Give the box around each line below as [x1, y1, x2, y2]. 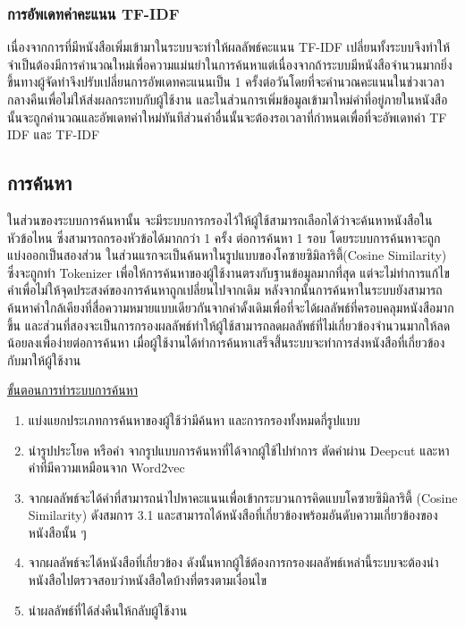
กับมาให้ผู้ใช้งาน [7, 350, 81, 369]
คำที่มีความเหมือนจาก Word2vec [28, 458, 185, 477]
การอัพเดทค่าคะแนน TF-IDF [7, 2, 180, 24]
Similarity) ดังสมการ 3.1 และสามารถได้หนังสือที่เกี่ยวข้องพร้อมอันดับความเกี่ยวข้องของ [28, 506, 438, 524]
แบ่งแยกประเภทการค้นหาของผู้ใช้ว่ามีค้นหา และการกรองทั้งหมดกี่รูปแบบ [28, 410, 360, 429]
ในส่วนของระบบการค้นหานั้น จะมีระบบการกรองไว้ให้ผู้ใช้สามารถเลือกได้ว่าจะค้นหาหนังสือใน [7, 210, 433, 229]
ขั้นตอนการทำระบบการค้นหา [7, 380, 139, 399]
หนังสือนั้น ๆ [28, 522, 87, 541]
